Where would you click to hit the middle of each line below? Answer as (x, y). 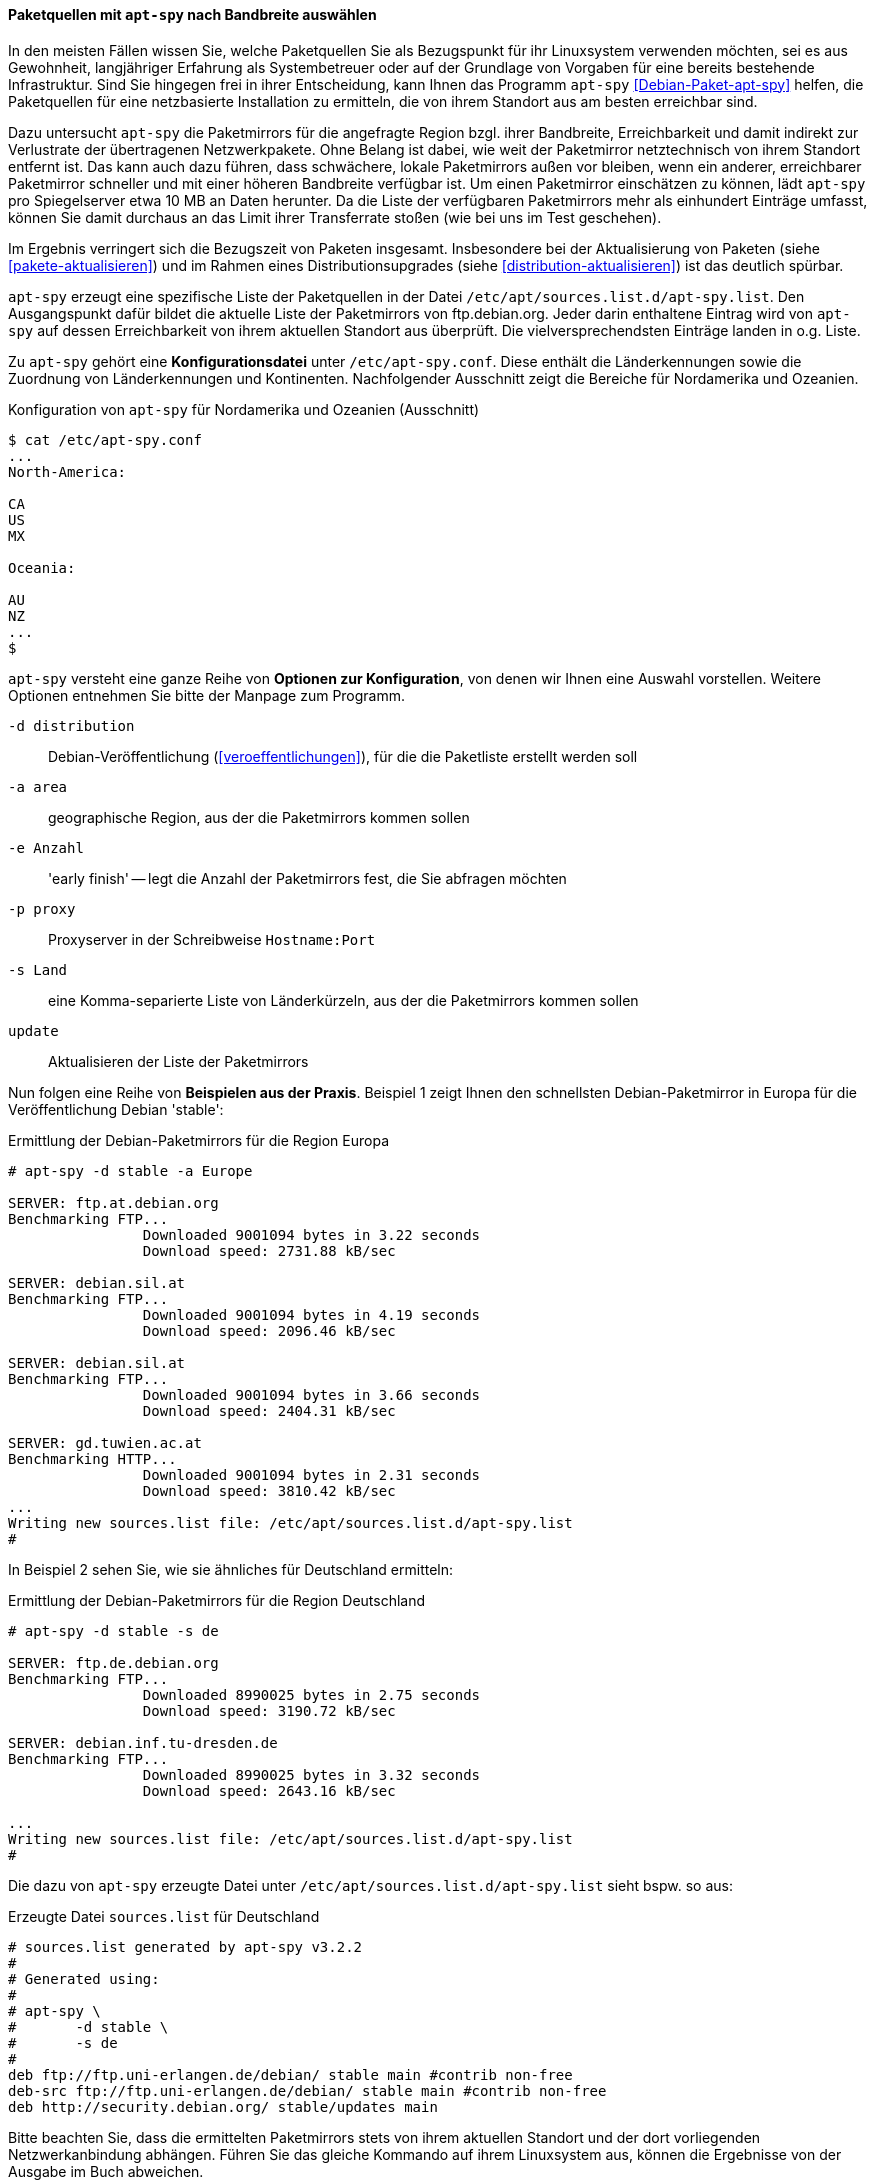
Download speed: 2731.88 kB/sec (269, 1250)
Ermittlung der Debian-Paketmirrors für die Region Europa (198, 1140)
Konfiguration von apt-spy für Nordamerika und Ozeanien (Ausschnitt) (244, 409)
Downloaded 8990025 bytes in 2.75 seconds (311, 1694)
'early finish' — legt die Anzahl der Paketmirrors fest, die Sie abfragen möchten (307, 878)
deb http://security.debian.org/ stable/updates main (223, 2106)
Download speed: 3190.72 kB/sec (269, 1710)
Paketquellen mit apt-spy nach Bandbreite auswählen (192, 14)
